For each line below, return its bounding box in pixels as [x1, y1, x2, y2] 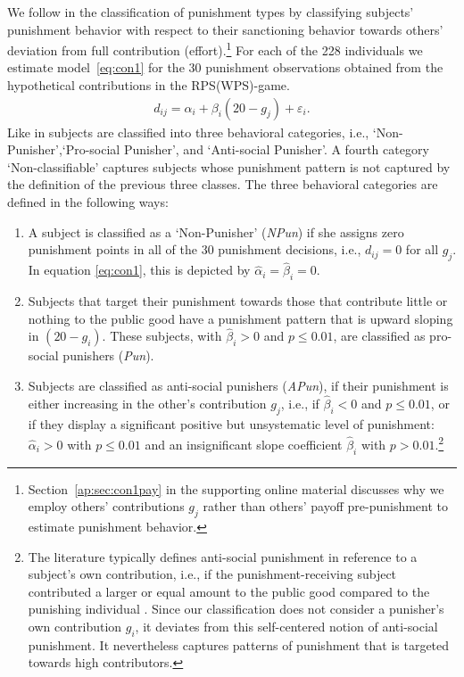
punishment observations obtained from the [205, 58, 443, 77]
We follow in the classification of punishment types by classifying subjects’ [7, 3, 414, 21]
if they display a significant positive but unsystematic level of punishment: [28, 414, 435, 433]
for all [405, 240, 439, 259]
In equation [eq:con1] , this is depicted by [28, 260, 251, 279]
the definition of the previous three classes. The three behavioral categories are [7, 175, 438, 194]
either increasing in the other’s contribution [28, 393, 267, 412]
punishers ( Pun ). [62, 346, 154, 365]
